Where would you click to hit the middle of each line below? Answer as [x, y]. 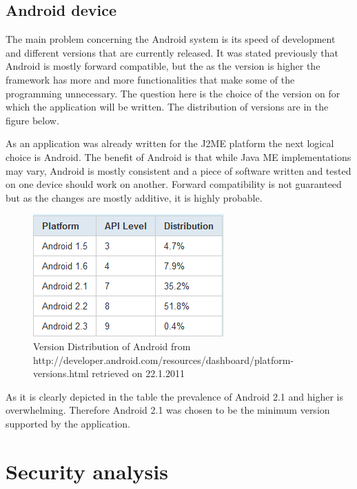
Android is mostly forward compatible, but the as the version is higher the [163, 66]
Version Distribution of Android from [112, 346]
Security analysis [87, 471]
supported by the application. [68, 423]
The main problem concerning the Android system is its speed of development [171, 39]
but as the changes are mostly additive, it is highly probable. [134, 197]
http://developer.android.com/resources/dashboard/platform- [164, 359]
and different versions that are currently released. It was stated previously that [172, 52]
